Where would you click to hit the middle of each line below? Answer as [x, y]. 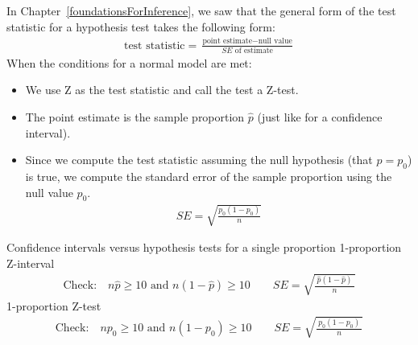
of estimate [254, 50]
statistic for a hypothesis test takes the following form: [141, 26]
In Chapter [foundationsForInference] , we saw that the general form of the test [201, 10]
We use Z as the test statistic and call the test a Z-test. [162, 90]
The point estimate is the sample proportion [135, 117]
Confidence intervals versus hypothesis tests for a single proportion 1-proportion [204, 246]
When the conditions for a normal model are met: [129, 62]
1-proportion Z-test [54, 305]
